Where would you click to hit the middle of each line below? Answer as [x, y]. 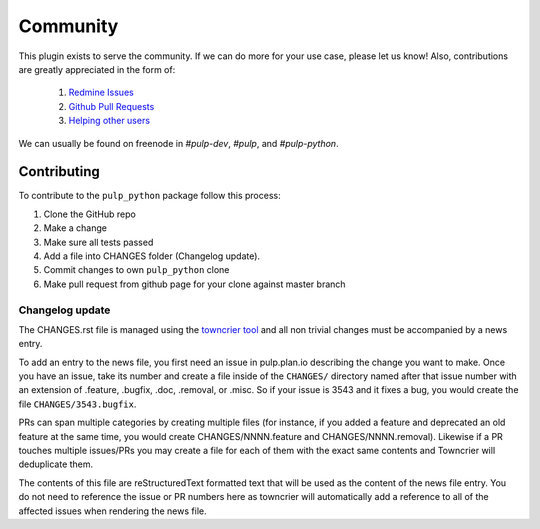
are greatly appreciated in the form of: [97, 69]
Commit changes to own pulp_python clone [136, 270]
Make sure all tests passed [98, 242]
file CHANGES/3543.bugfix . [77, 404]
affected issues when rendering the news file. [112, 511]
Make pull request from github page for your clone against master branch [194, 284]
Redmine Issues [101, 92]
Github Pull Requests [111, 106]
